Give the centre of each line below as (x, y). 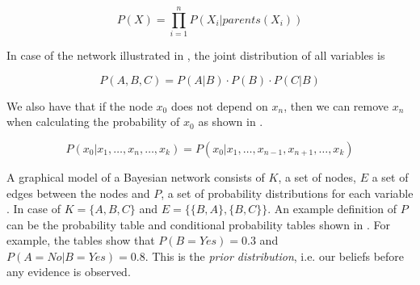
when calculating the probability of (93, 122)
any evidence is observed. (69, 272)
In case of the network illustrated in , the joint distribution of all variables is (196, 55)
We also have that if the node (80, 105)
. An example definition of (332, 209)
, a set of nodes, (317, 176)
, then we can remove (336, 105)
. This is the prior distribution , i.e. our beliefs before (275, 256)
